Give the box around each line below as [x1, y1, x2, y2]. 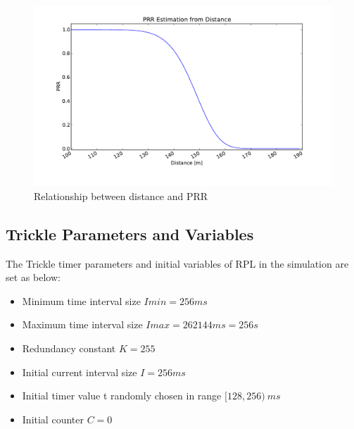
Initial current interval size [22, 364, 137, 379]
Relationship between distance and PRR [34, 188, 208, 203]
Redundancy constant [22, 341, 116, 356]
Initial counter [22, 411, 84, 426]
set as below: [6, 270, 61, 285]
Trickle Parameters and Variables [6, 223, 254, 244]
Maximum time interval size [22, 317, 143, 332]
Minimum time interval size [22, 293, 141, 308]
